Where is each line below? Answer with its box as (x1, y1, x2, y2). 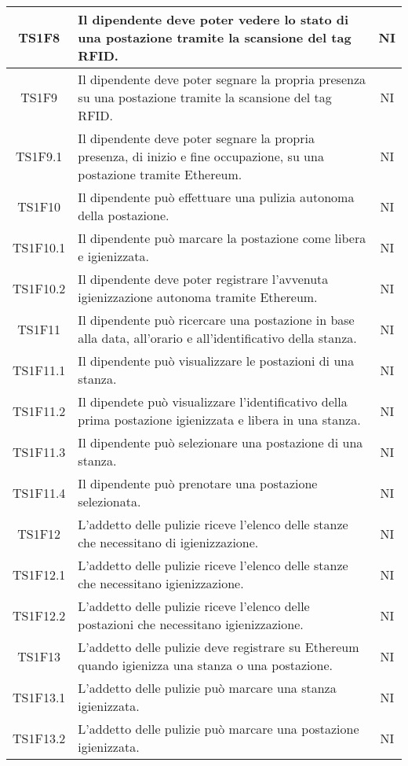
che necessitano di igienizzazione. (78, 533, 259, 551)
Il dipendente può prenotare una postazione (78, 474, 318, 492)
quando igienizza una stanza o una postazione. (78, 656, 333, 674)
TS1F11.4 (13, 483, 66, 502)
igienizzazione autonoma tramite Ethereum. (78, 288, 318, 306)
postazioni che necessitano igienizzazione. (78, 615, 304, 633)
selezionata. (78, 492, 141, 510)
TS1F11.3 (13, 442, 66, 461)
